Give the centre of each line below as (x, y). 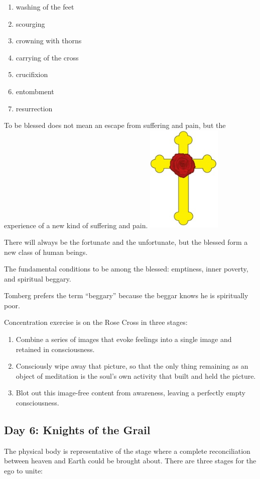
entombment (35, 91)
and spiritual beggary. (38, 278)
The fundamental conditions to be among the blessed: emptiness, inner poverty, (126, 269)
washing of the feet (45, 7)
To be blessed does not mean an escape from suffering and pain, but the (115, 125)
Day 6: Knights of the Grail (77, 430)
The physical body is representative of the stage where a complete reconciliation (127, 451)
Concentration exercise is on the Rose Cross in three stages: (96, 322)
